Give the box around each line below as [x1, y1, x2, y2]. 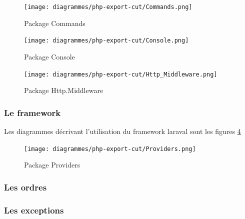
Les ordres [4, 180, 47, 193]
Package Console [24, 51, 75, 61]
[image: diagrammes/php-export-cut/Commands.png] [24, 3, 192, 10]
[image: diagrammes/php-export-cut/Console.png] [24, 37, 189, 44]
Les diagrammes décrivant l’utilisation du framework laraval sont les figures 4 [4, 125, 241, 136]
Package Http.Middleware [24, 85, 103, 95]
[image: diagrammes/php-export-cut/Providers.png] [24, 145, 196, 152]
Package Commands [24, 17, 85, 28]
